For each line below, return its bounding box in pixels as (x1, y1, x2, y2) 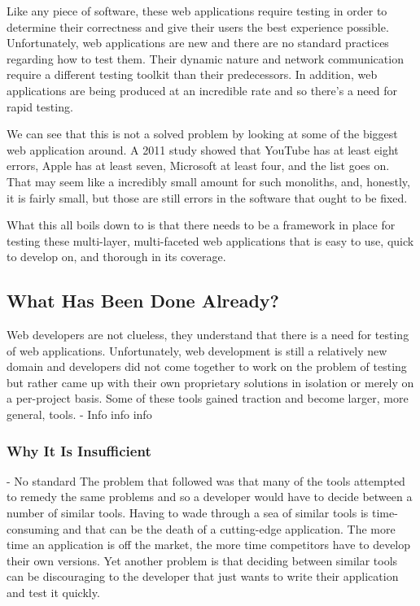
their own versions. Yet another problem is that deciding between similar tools (7, 552, 398, 569)
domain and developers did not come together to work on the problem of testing (7, 358, 407, 375)
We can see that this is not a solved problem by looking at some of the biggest (7, 125, 398, 142)
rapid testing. (7, 98, 73, 115)
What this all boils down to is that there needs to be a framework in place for (7, 216, 396, 233)
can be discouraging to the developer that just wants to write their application (7, 568, 399, 585)
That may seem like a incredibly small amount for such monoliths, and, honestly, (7, 172, 410, 190)
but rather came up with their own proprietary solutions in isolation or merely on (7, 373, 414, 390)
